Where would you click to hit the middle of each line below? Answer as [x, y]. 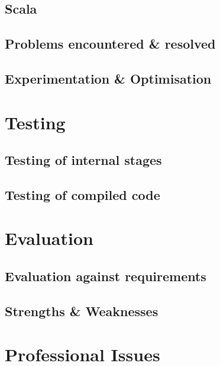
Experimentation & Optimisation [108, 78]
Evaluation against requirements [106, 276]
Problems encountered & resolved [110, 44]
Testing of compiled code [82, 194]
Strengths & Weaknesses [82, 311]
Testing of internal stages [83, 160]
